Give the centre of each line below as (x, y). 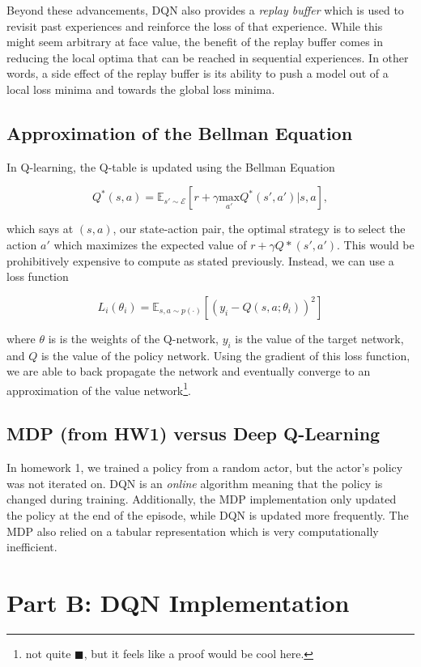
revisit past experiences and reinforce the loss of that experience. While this (195, 25)
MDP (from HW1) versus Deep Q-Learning (193, 433)
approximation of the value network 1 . (99, 389)
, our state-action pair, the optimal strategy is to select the (259, 229)
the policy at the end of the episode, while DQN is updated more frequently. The (208, 514)
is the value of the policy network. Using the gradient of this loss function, (225, 355)
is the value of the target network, (319, 338)
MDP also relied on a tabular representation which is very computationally (193, 531)
